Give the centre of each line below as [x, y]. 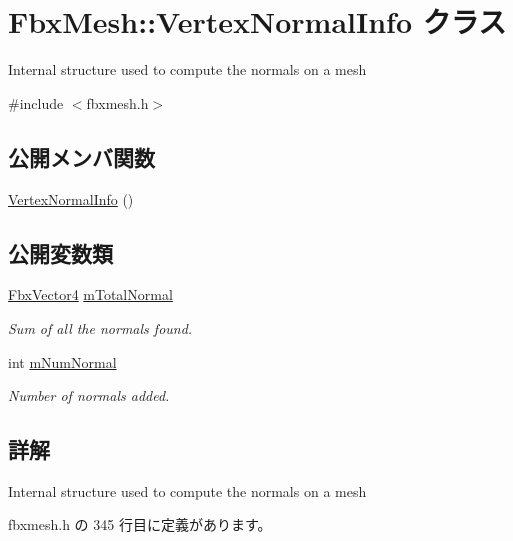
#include [36, 102]
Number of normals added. [89, 395]
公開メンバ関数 [81, 156]
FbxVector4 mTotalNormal [90, 294]
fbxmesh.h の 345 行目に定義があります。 [140, 524]
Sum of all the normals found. [100, 327]
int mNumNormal [62, 361]
